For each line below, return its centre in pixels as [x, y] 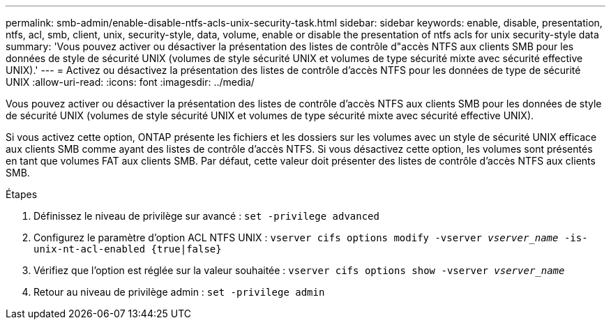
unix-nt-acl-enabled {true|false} [128, 249]
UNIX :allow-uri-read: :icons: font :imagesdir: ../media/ [130, 82]
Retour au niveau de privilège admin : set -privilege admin [179, 292]
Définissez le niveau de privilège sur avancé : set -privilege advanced [206, 216]
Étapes [22, 194]
